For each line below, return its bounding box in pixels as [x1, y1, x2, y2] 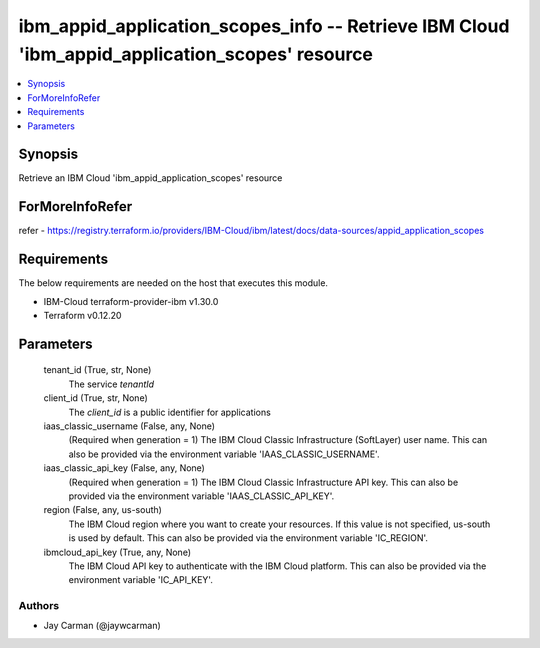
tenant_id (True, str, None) [43, 364, 152, 376]
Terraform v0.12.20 [43, 310, 122, 322]
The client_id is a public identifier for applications [68, 406, 272, 418]
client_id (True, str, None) [43, 392, 149, 404]
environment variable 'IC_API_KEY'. [68, 574, 214, 586]
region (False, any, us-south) [43, 504, 162, 516]
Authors [18, 599, 60, 613]
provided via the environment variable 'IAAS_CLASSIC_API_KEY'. [68, 490, 335, 502]
